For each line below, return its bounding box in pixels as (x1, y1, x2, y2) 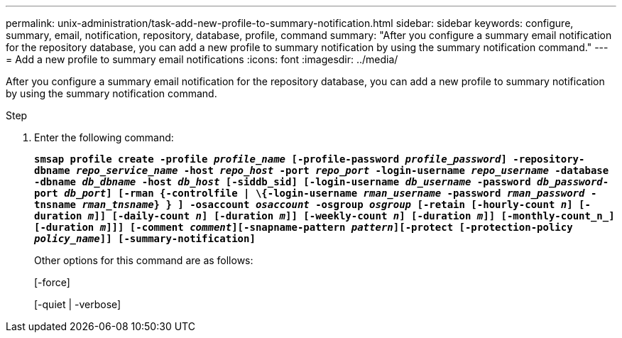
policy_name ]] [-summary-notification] (34, 233, 256, 244)
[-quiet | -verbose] (34, 298, 121, 310)
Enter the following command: (34, 131, 174, 143)
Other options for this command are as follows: (34, 254, 253, 266)
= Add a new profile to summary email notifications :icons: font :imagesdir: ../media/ (6, 53, 398, 65)
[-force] (34, 276, 70, 288)
